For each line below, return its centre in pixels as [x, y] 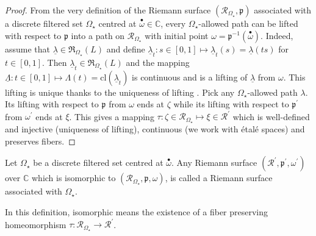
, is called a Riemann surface [219, 178]
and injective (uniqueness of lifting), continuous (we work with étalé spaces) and [155, 129]
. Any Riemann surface [214, 163]
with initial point [177, 35]
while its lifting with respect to [231, 104]
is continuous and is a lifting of [190, 77]
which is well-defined [271, 116]
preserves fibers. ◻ [40, 141]
